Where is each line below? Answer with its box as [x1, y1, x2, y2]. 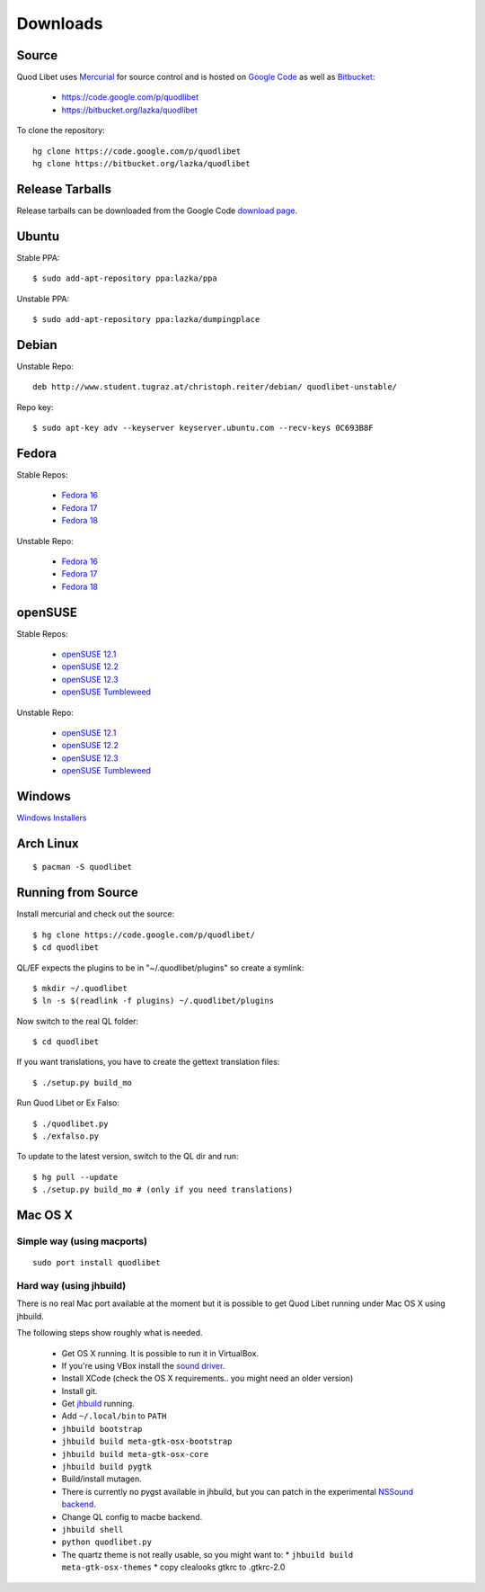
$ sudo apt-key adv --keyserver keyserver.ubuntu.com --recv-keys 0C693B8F [32, 423, 374, 434]
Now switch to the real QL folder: [16, 1015, 139, 1026]
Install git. [61, 1385, 98, 1396]
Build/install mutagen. [61, 1473, 143, 1484]
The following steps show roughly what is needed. [16, 1328, 203, 1338]
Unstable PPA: [16, 293, 70, 304]
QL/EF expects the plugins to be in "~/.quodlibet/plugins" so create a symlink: [16, 962, 304, 973]
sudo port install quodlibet [32, 1257, 161, 1268]
